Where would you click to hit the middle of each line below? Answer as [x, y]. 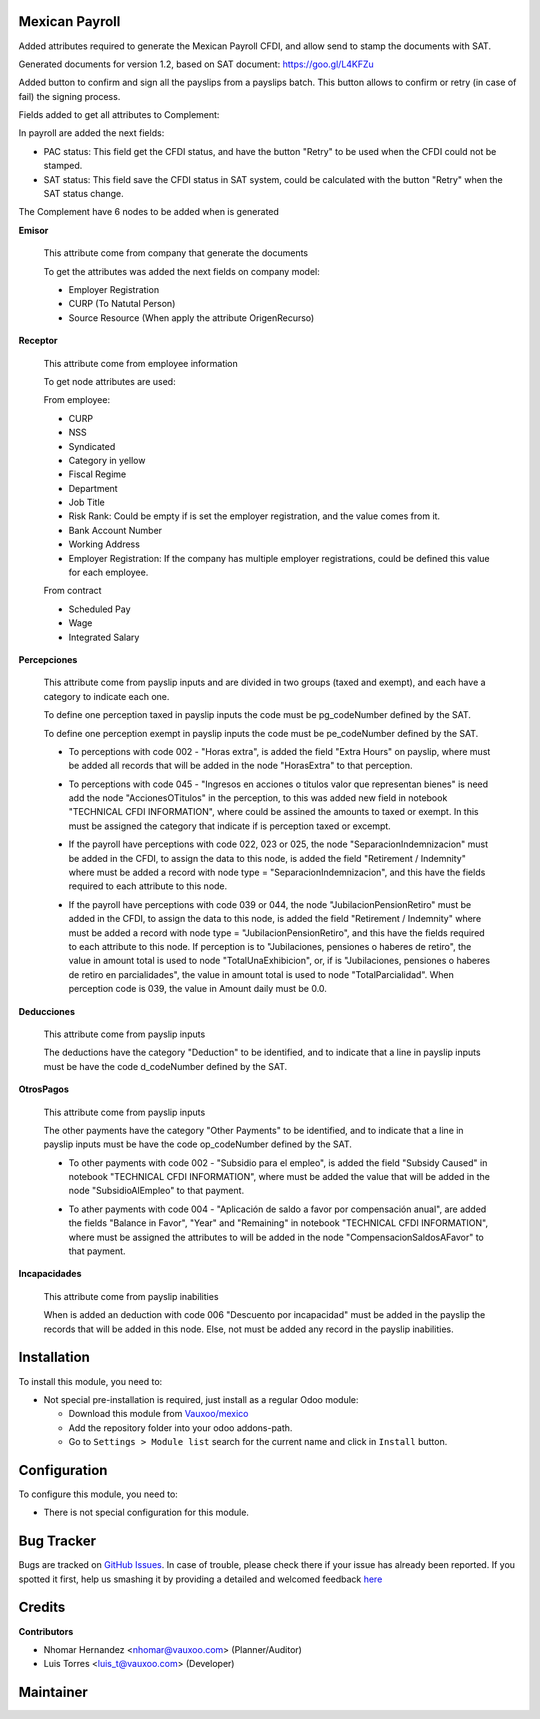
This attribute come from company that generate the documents [176, 253]
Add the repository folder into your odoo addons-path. [180, 1427]
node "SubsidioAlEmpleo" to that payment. [156, 1191]
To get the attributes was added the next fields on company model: [181, 271]
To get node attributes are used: [109, 381]
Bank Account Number [115, 530]
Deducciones [46, 1011]
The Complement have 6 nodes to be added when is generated [149, 212]
